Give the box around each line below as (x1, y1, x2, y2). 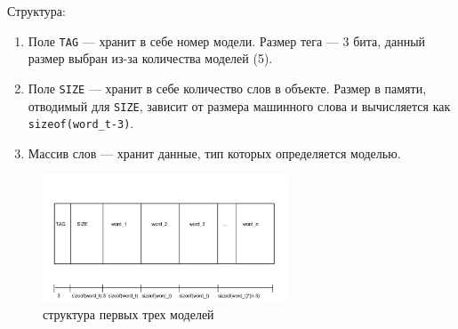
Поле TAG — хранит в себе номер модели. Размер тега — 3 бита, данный (28, 31, 426, 50)
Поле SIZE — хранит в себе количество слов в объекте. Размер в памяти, (28, 78, 427, 97)
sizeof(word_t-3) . (28, 114, 134, 132)
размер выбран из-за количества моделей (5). (28, 49, 273, 68)
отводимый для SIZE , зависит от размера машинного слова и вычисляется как (28, 96, 451, 115)
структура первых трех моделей (43, 304, 214, 323)
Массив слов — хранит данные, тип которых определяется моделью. (28, 143, 401, 162)
